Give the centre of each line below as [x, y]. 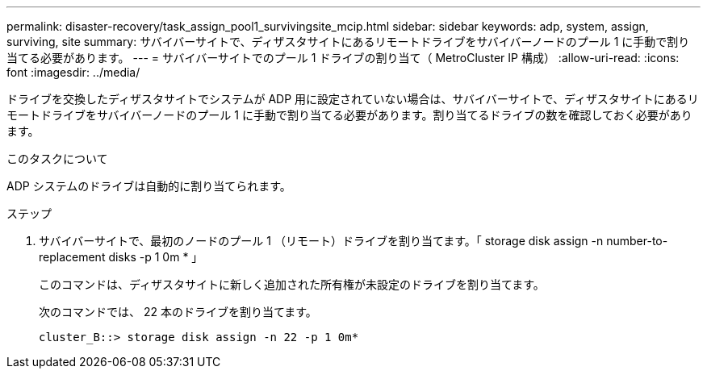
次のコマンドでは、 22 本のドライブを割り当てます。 [178, 312]
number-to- [637, 241]
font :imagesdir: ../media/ [73, 72]
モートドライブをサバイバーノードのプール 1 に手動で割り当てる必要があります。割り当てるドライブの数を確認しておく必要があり [349, 115]
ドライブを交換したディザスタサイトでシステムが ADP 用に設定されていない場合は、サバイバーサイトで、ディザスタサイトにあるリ [353, 99]
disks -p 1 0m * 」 [156, 257]
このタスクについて [57, 158]
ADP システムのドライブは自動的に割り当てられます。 [149, 186]
